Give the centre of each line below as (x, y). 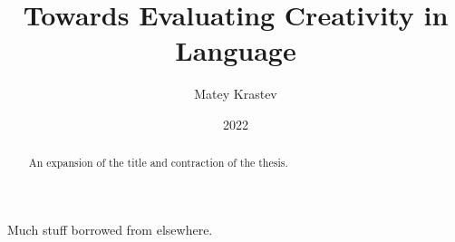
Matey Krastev (236, 94)
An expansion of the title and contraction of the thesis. (158, 163)
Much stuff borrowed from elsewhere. (110, 229)
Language (236, 50)
